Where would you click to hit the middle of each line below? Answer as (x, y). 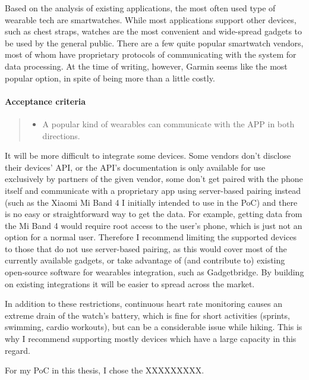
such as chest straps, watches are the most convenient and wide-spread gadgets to (154, 31)
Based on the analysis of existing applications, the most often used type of (140, 8)
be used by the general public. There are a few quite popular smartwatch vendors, (154, 43)
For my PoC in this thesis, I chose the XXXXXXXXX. (105, 370)
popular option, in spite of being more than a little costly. (110, 78)
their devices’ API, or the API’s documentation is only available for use (135, 167)
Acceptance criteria (45, 101)
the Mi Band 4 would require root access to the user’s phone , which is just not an (154, 225)
